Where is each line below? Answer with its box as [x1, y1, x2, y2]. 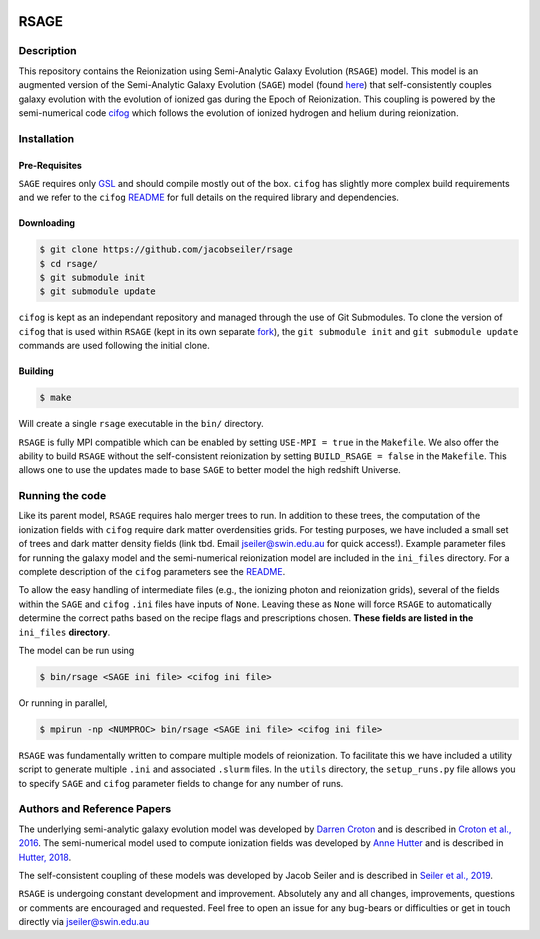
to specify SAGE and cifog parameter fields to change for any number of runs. [18, 777, 344, 789]
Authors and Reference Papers [18, 802, 172, 816]
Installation [18, 131, 75, 145]
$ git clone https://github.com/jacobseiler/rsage [39, 244, 294, 255]
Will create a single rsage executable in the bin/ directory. [18, 418, 264, 430]
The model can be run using [18, 645, 135, 656]
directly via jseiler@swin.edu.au [18, 916, 150, 928]
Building [18, 365, 54, 377]
